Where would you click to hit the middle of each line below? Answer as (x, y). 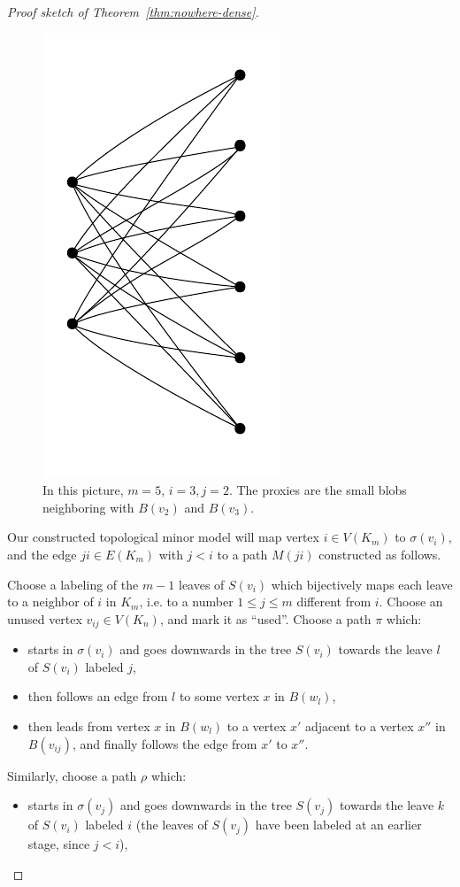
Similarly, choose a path (72, 775)
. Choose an (411, 602)
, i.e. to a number (186, 602)
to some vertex (219, 696)
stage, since (59, 844)
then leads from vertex (89, 725)
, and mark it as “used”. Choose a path (265, 618)
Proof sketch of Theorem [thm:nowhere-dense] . (133, 12)
